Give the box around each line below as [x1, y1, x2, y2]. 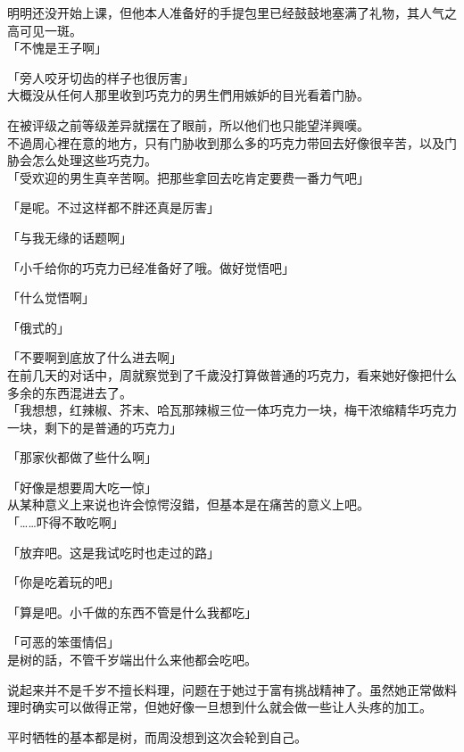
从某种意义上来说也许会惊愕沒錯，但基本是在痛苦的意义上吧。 [7, 495, 369, 514]
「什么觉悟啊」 [7, 288, 95, 307]
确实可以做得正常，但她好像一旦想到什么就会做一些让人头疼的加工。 [31, 698, 432, 716]
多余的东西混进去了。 [7, 383, 132, 401]
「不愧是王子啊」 [7, 38, 107, 57]
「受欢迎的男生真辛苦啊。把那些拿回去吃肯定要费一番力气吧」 [7, 168, 369, 186]
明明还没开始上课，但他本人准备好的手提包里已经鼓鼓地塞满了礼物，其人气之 [7, 4, 457, 21]
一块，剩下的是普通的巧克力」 [7, 417, 182, 436]
